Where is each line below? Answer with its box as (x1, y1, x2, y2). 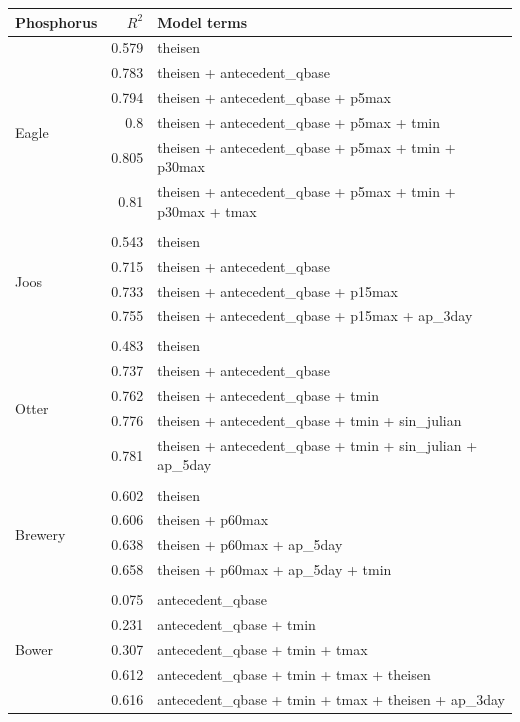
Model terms (157, 11, 248, 32)
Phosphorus (15, 11, 98, 32)
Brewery (15, 524, 66, 545)
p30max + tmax (157, 200, 257, 221)
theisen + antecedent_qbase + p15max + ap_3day (157, 305, 473, 326)
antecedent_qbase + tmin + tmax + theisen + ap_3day (157, 688, 505, 709)
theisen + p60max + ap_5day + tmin (157, 559, 392, 580)
